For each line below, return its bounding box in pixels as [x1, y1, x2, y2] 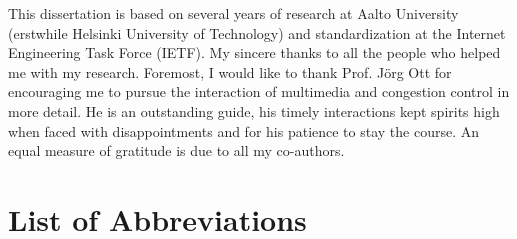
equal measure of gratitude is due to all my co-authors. [8, 140, 345, 161]
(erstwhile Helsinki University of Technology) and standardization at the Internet [8, 22, 506, 43]
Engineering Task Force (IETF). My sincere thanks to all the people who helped [8, 42, 501, 63]
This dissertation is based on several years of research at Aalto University [8, 3, 459, 23]
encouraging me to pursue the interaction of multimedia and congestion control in [8, 81, 510, 102]
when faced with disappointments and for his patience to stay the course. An [8, 120, 480, 141]
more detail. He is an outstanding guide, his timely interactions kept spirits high [8, 100, 500, 121]
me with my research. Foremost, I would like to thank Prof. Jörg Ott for [8, 61, 452, 82]
